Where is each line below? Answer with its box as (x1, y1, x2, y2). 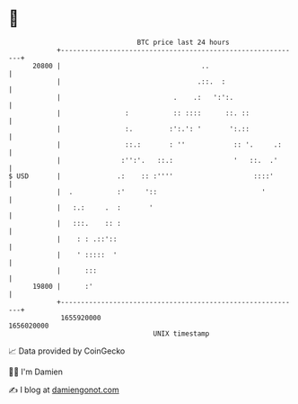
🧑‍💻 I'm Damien (8, 366, 64, 377)
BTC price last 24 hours (136, 38, 230, 47)
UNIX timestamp (153, 328, 210, 338)
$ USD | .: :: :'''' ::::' (8, 171, 275, 181)
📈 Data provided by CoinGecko (8, 346, 126, 356)
